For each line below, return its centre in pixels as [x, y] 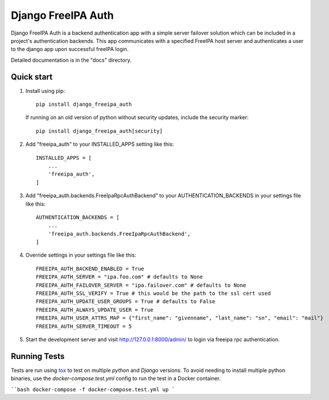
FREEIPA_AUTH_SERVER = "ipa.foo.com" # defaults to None [120, 277]
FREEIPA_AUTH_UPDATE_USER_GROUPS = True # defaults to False [126, 302]
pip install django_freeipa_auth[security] [99, 131]
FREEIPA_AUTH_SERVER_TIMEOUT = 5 [84, 326]
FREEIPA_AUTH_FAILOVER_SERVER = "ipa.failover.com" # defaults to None [141, 285]
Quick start [32, 77]
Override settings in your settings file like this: [81, 255]
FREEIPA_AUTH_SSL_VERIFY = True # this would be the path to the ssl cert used [153, 293]
